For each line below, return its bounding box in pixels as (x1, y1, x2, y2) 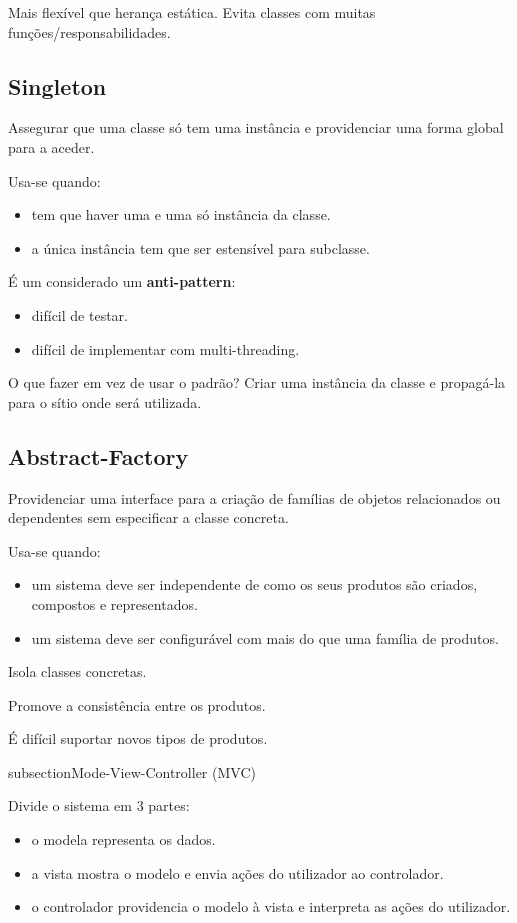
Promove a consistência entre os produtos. (8, 694, 266, 715)
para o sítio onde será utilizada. (8, 391, 202, 412)
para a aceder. (8, 136, 95, 157)
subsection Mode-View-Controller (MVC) (8, 761, 256, 782)
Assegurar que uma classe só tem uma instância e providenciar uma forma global (8, 117, 504, 138)
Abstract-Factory (8, 440, 189, 471)
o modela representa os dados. (31, 829, 216, 850)
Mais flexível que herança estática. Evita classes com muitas (8, 2, 376, 22)
